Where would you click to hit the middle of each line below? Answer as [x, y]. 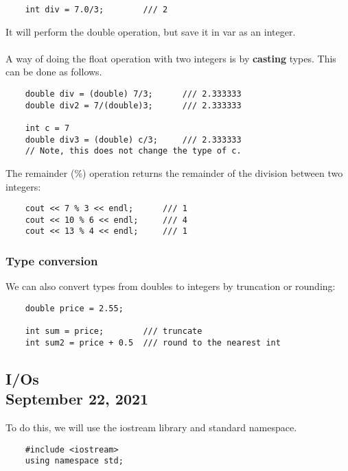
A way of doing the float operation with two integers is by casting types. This [171, 58]
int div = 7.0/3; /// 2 [96, 10]
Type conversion [52, 261]
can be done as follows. [54, 72]
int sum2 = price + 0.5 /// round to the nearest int [153, 342]
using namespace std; [74, 461]
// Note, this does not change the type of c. [133, 151]
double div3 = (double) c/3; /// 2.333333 [133, 140]
